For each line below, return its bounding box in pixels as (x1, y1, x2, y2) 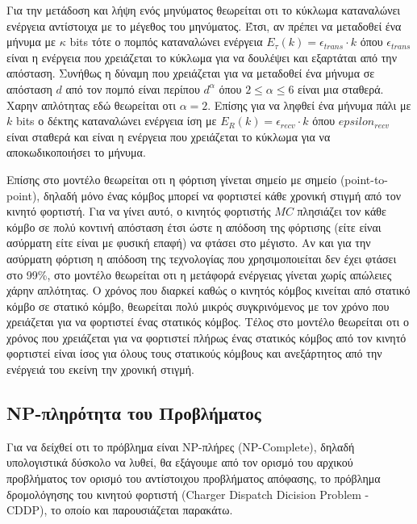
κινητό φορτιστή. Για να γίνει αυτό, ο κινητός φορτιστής (6, 203, 271, 220)
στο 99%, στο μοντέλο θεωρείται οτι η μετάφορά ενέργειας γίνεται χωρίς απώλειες (6, 266, 392, 283)
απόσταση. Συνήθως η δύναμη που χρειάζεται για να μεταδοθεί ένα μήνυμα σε (6, 65, 375, 82)
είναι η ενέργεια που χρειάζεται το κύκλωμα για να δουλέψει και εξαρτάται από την (6, 48, 397, 65)
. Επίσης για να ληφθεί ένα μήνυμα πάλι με (207, 96, 411, 113)
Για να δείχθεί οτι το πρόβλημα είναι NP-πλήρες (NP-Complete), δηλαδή (6, 438, 355, 455)
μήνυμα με (6, 33, 56, 50)
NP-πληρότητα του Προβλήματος (6, 400, 261, 425)
